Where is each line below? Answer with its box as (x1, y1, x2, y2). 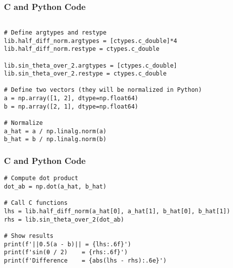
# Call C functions (4, 199, 68, 207)
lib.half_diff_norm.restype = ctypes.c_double (4, 45, 159, 53)
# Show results (4, 232, 54, 239)
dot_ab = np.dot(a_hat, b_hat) (4, 183, 107, 190)
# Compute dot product (4, 175, 78, 182)
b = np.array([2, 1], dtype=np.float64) (4, 103, 139, 110)
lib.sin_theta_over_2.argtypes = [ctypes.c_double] (4, 62, 177, 69)
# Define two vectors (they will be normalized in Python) (4, 86, 202, 94)
